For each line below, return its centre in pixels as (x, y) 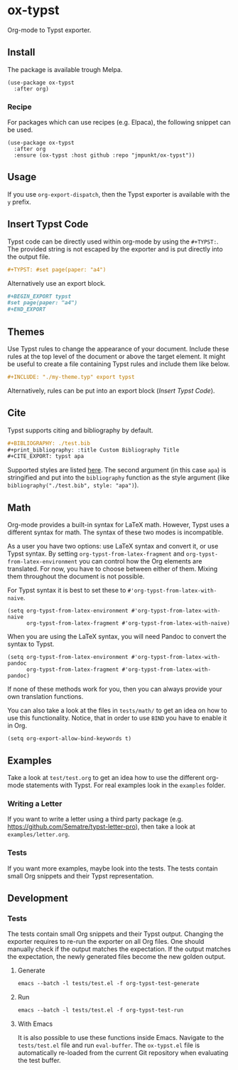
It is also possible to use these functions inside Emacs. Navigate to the (121, 1037)
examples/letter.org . (39, 834)
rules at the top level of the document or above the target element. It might (117, 356)
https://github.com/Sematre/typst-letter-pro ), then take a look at (101, 827)
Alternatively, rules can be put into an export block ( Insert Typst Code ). (111, 390)
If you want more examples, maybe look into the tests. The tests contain (113, 868)
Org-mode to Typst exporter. (49, 30)
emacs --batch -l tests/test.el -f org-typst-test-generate (108, 984)
